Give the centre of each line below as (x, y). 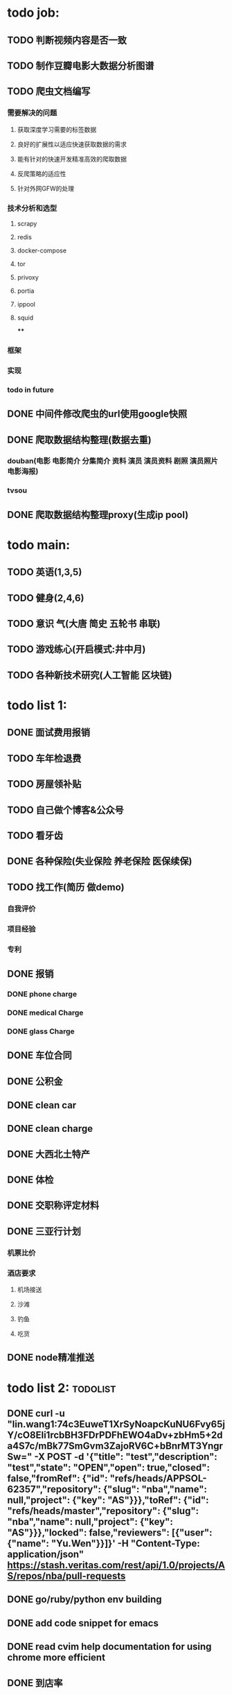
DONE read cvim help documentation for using (109, 1647)
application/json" (46, 1555)
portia (26, 291)
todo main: (39, 545)
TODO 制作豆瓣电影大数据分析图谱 (81, 66)
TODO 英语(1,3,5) (45, 573)
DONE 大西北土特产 (49, 1154)
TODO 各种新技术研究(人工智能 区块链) (90, 675)
